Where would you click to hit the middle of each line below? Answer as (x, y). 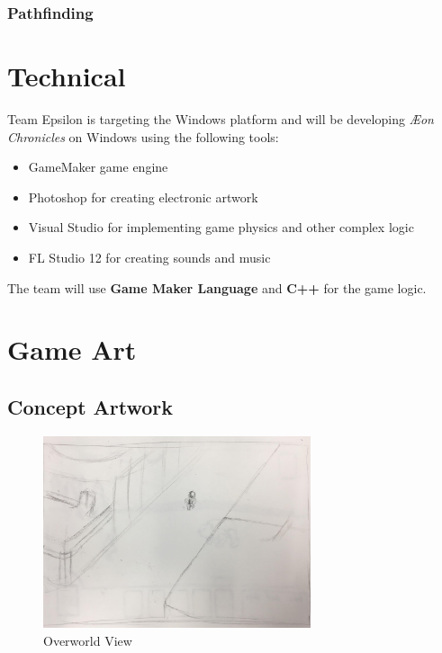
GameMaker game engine (98, 167)
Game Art (72, 349)
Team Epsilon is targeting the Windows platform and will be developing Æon (221, 118)
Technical (67, 76)
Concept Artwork (90, 406)
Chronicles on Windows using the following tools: (143, 136)
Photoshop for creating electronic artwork (143, 197)
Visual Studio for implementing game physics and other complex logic (221, 227)
